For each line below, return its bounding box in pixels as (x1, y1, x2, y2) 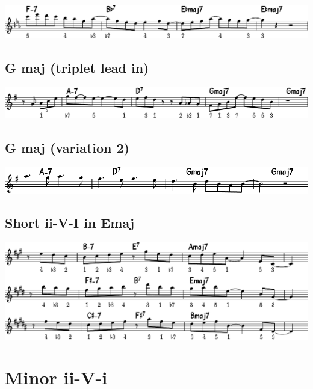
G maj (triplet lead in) (5, 58, 149, 76)
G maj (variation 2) (5, 138, 129, 156)
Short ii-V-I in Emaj (5, 213, 135, 231)
